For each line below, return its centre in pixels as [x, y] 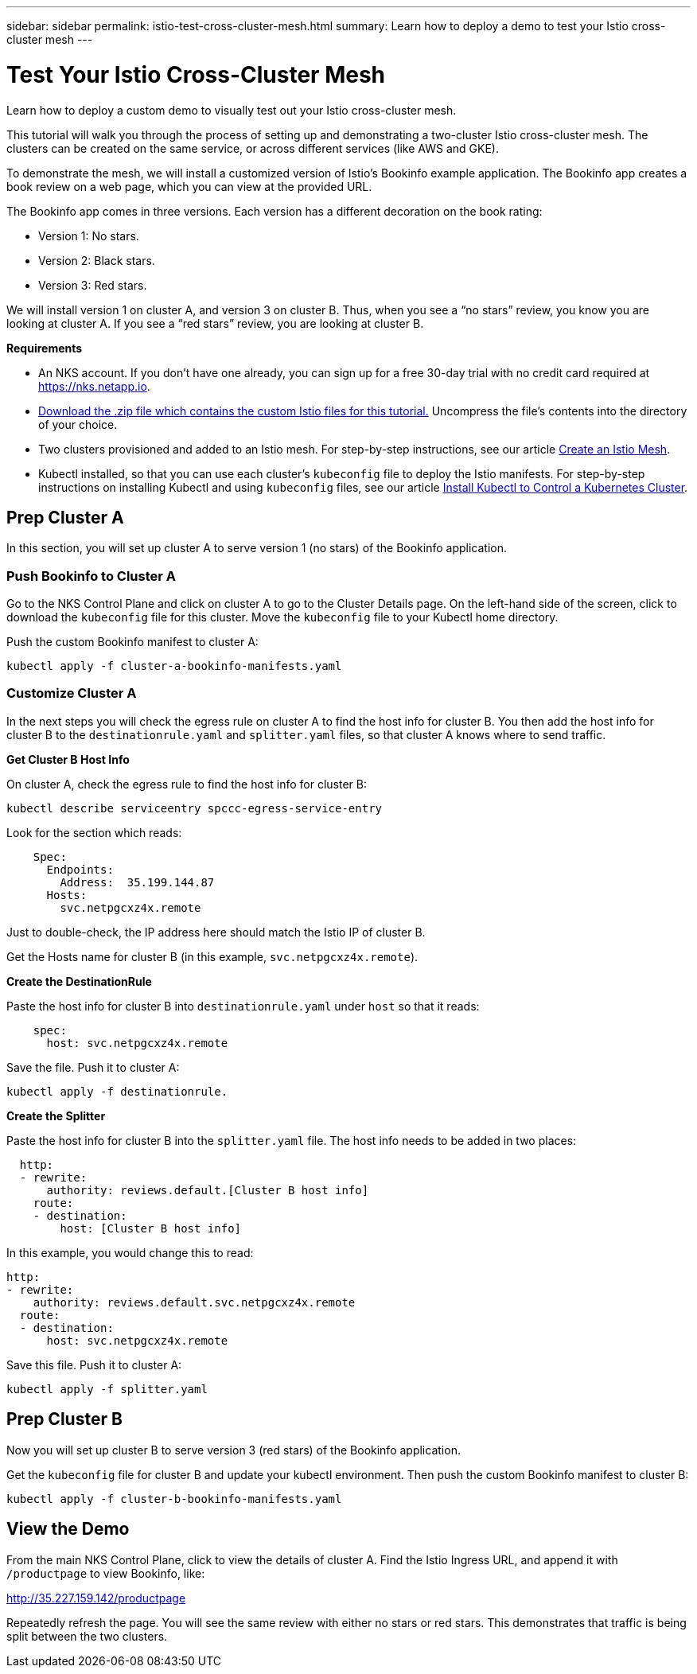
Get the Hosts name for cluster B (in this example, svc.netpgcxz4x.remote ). [212, 956]
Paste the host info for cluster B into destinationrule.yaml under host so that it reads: [243, 1006]
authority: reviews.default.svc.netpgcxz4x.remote [194, 1302]
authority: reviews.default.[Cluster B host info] [208, 1190]
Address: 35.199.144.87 [137, 882]
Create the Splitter [56, 1115]
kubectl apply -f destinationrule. [117, 1091]
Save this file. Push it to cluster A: [94, 1365]
